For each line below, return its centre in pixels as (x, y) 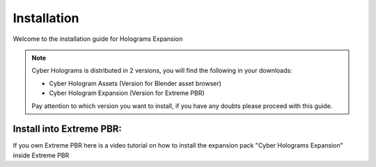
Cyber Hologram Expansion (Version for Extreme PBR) (127, 93)
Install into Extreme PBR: (67, 129)
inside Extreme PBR (41, 155)
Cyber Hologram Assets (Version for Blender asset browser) (135, 83)
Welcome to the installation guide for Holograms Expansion (98, 39)
